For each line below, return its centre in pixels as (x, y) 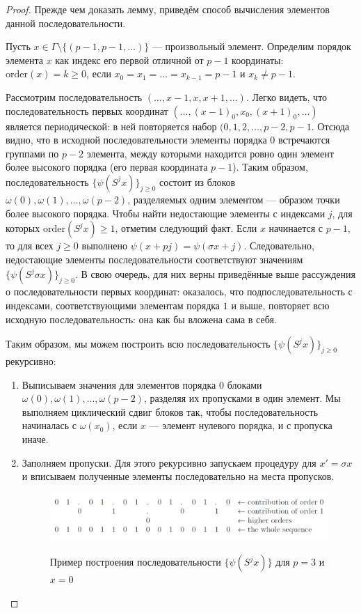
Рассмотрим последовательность (74, 96)
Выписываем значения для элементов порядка (119, 384)
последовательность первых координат (87, 110)
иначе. (35, 439)
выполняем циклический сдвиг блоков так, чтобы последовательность (170, 411)
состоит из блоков (197, 181)
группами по (32, 153)
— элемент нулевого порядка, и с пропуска (241, 425)
